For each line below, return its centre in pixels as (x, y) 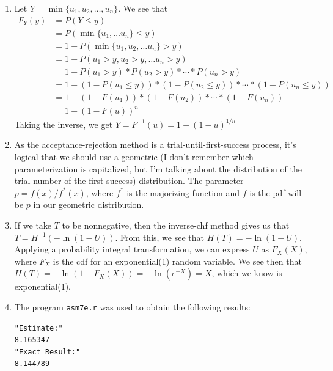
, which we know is (247, 273)
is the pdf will (276, 192)
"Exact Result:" (47, 352)
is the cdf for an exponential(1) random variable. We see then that (177, 261)
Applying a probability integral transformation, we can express (132, 249)
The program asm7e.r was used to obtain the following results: (132, 307)
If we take (33, 225)
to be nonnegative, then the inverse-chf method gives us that (176, 225)
